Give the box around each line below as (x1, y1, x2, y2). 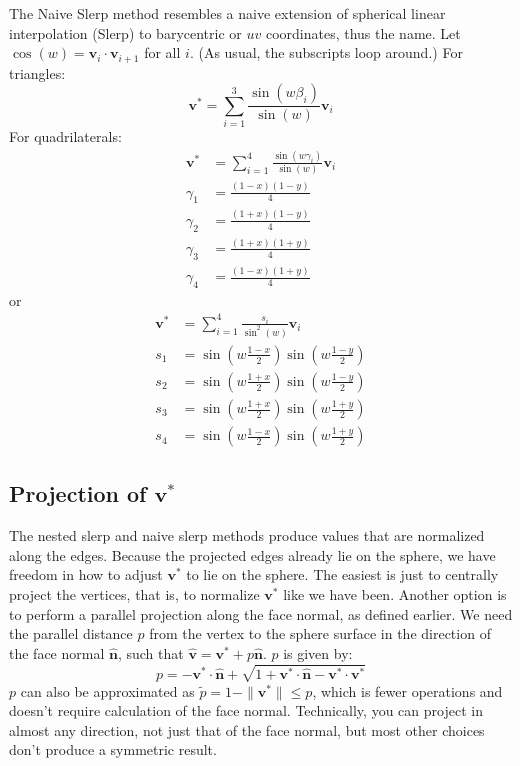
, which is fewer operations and (312, 680, 503, 701)
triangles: (9, 62, 66, 83)
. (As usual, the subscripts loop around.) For (189, 42, 463, 63)
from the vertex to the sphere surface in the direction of (149, 623, 491, 644)
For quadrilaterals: (9, 126, 122, 146)
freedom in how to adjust (9, 564, 163, 585)
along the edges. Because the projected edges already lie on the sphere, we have (9, 544, 496, 565)
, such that (117, 642, 184, 663)
